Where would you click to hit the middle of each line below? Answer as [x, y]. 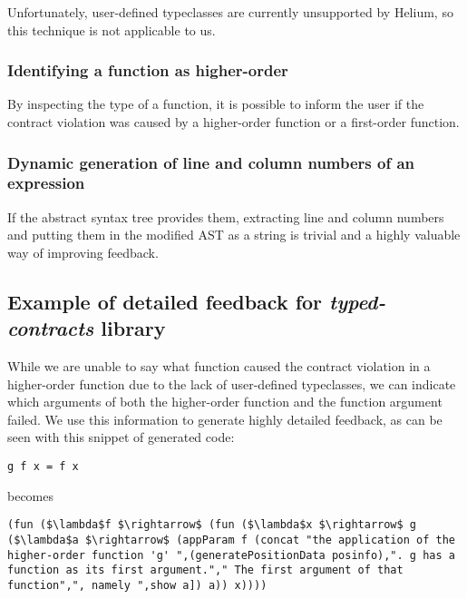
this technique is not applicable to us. [112, 29]
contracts [51, 328]
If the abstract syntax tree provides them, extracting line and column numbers [226, 216]
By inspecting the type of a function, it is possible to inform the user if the [216, 104]
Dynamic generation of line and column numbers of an [211, 162]
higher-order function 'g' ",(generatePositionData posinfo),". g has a [231, 555]
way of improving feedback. [83, 252]
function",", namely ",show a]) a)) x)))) [137, 585]
